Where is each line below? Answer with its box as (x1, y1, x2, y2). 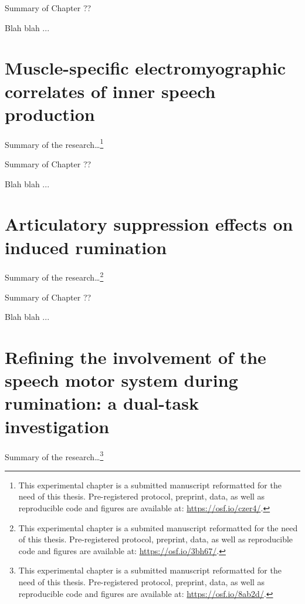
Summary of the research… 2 (5, 269, 104, 284)
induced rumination (5, 235, 167, 259)
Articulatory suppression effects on (5, 212, 293, 236)
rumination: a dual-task (5, 391, 199, 415)
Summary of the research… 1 (5, 136, 104, 150)
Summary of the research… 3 (5, 448, 104, 463)
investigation (5, 414, 110, 438)
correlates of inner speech (5, 79, 216, 103)
